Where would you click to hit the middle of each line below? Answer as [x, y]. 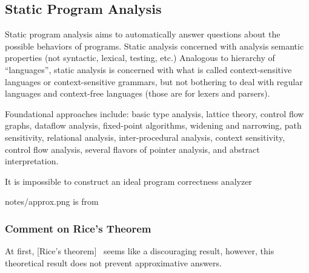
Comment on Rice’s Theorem [78, 228]
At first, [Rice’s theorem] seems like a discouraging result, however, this [140, 251]
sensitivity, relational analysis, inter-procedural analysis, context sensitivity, [145, 137]
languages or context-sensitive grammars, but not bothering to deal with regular [154, 81]
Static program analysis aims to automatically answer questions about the [143, 34]
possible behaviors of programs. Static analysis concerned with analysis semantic [154, 46]
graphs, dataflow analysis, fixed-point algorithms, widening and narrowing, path [153, 125]
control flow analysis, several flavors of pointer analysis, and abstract [132, 149]
